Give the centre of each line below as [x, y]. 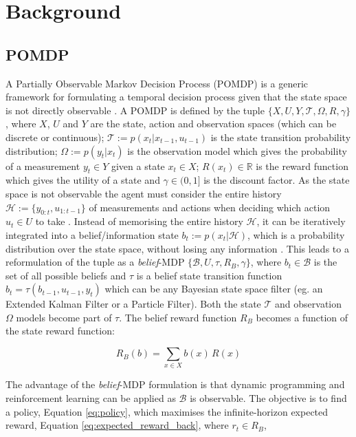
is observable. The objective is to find [268, 398]
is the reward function [302, 166]
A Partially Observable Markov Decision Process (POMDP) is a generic [157, 83]
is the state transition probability [281, 137]
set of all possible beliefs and [66, 275]
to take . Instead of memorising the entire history [139, 221]
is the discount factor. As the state [277, 180]
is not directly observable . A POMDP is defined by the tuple [135, 110]
